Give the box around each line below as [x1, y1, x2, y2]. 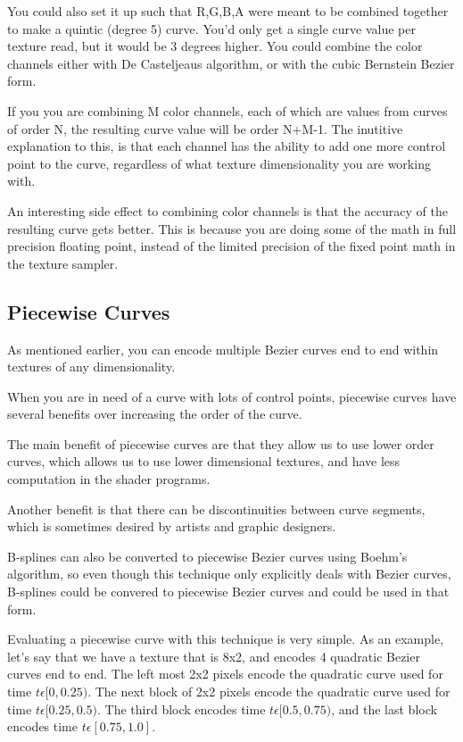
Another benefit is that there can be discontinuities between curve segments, [7, 499, 426, 518]
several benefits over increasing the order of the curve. [7, 404, 302, 423]
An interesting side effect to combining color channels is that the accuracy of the [7, 201, 448, 220]
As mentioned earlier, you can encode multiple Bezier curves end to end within [7, 339, 439, 358]
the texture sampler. [7, 254, 119, 272]
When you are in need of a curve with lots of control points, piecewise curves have [7, 387, 457, 405]
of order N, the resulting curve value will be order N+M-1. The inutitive [7, 119, 403, 138]
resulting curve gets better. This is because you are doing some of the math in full [7, 219, 457, 238]
